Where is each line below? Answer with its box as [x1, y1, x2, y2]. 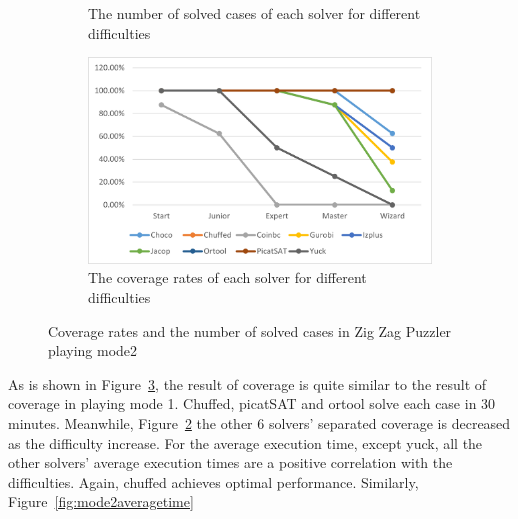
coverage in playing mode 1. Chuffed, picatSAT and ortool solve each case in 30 [8, 393, 496, 414]
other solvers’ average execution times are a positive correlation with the [8, 452, 453, 473]
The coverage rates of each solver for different [88, 267, 367, 288]
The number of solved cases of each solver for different [88, 3, 421, 23]
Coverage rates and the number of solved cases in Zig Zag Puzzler [48, 320, 452, 341]
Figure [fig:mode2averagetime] [8, 491, 194, 512]
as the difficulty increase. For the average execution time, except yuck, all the [8, 432, 483, 453]
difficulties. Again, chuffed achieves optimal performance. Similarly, [8, 471, 419, 492]
